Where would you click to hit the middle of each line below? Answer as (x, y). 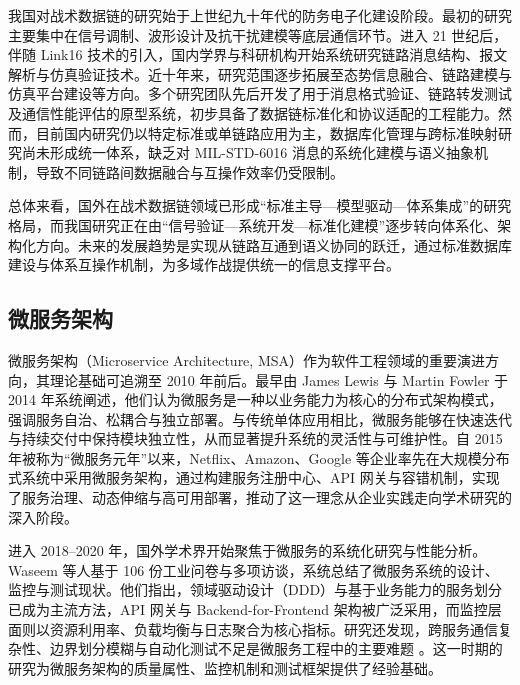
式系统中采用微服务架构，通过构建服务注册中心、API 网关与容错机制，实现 (254, 477)
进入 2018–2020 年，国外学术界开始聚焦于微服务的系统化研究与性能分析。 (247, 550)
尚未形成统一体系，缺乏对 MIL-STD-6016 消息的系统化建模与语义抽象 (247, 152)
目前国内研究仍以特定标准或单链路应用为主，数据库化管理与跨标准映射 (266, 132)
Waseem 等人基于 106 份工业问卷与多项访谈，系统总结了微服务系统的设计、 (253, 569)
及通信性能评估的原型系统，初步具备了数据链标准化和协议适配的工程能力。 (253, 112)
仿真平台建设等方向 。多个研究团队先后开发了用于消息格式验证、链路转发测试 (260, 93)
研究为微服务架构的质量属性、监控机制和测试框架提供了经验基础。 (225, 667)
